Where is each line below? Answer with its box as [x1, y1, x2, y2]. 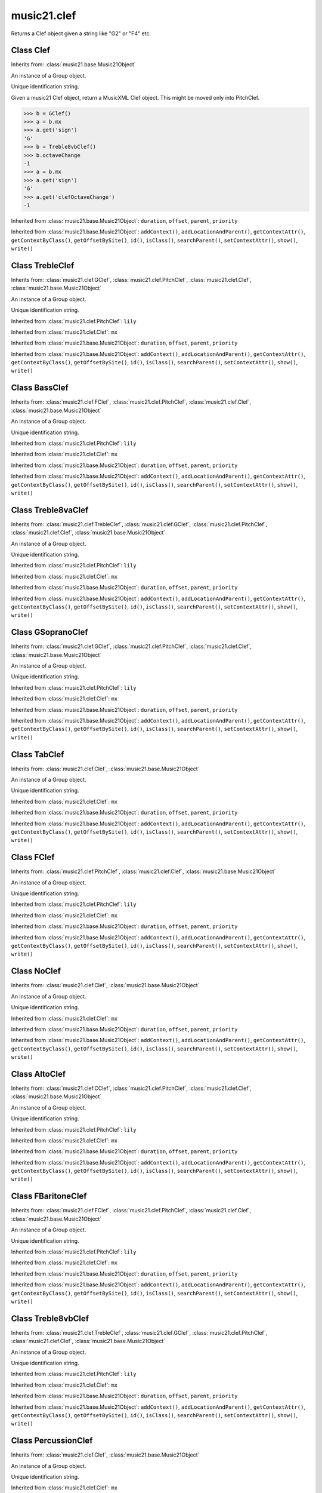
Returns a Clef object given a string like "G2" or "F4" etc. [11, 30, 151, 37]
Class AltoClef [11, 1069, 66, 1079]
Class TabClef [11, 749, 64, 760]
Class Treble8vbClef [11, 1313, 89, 1323]
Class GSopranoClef [11, 627, 89, 637]
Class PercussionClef [11, 1436, 93, 1446]
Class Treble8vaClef [11, 505, 89, 515]
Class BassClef [11, 383, 69, 393]
